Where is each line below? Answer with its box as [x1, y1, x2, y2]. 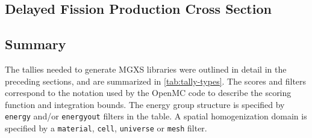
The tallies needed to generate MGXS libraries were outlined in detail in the [5, 62, 287, 75]
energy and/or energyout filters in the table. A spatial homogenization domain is [5, 110, 307, 122]
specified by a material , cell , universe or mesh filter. [5, 122, 207, 134]
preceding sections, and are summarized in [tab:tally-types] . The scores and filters [5, 74, 307, 87]
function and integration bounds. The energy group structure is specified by [5, 98, 285, 110]
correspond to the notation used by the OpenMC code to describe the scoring [5, 86, 292, 99]
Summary [5, 35, 66, 53]
